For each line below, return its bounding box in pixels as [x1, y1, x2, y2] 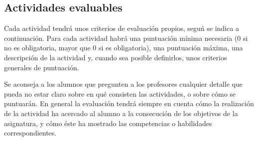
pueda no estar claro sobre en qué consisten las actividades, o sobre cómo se [4, 88, 236, 99]
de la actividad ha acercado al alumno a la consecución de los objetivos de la [4, 108, 238, 118]
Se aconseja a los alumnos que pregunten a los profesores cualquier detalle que [4, 79, 243, 89]
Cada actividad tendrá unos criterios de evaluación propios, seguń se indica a [4, 23, 239, 33]
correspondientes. [4, 128, 57, 138]
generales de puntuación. [4, 62, 79, 72]
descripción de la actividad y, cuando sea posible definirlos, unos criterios [4, 52, 227, 62]
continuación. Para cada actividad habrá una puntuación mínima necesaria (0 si [4, 32, 248, 43]
